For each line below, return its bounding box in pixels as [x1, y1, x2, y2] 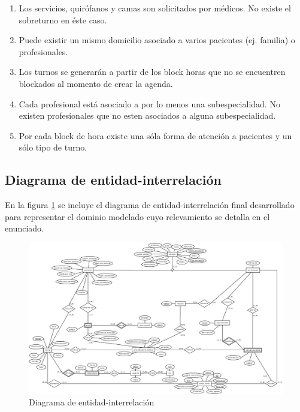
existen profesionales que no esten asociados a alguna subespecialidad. [19, 109, 276, 122]
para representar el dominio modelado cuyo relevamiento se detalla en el [5, 210, 270, 222]
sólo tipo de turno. [19, 141, 87, 154]
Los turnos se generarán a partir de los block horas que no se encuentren [19, 65, 286, 78]
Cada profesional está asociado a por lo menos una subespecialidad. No [19, 97, 280, 110]
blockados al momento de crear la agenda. [19, 77, 173, 89]
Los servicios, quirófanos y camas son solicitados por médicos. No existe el [19, 2, 291, 14]
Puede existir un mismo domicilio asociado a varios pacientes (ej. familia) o [19, 34, 295, 46]
